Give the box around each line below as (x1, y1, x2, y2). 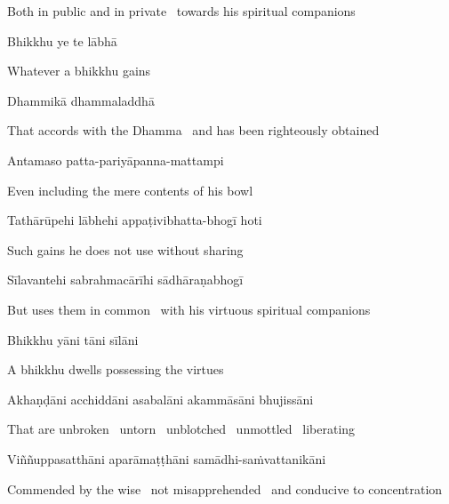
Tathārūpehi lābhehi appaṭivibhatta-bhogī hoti (7, 211, 262, 229)
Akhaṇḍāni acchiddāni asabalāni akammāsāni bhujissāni (7, 389, 314, 408)
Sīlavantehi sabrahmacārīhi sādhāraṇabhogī (7, 270, 244, 289)
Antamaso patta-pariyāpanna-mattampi (7, 150, 224, 169)
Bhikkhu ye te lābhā (7, 31, 117, 50)
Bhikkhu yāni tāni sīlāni (7, 330, 139, 348)
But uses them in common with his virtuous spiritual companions (7, 300, 371, 318)
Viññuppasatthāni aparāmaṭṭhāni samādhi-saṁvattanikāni (7, 449, 326, 468)
